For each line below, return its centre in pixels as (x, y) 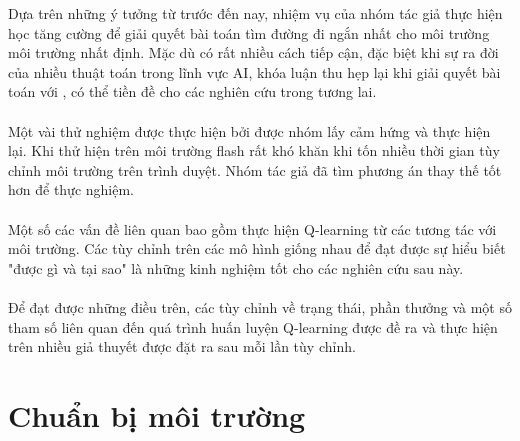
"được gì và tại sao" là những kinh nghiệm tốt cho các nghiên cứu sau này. (236, 267)
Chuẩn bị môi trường (157, 414)
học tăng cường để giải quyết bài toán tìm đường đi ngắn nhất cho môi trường (249, 32)
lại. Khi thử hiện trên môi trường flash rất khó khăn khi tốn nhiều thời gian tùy (254, 150)
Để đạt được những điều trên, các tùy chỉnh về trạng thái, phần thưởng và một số (260, 306)
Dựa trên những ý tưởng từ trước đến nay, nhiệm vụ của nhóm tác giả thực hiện (255, 13)
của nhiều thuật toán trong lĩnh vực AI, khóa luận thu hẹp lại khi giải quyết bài (254, 71)
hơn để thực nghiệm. (71, 189)
